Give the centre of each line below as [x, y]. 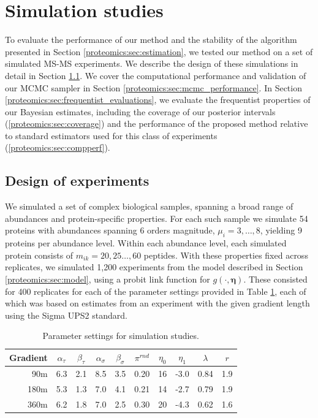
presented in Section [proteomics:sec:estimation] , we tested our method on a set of [159, 51]
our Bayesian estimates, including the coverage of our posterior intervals [140, 111]
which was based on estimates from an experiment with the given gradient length [157, 303]
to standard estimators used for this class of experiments [111, 135]
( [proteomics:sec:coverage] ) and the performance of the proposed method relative [157, 123]
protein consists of [39, 255]
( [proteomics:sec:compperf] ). [58, 147]
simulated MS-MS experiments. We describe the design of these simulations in [152, 63]
